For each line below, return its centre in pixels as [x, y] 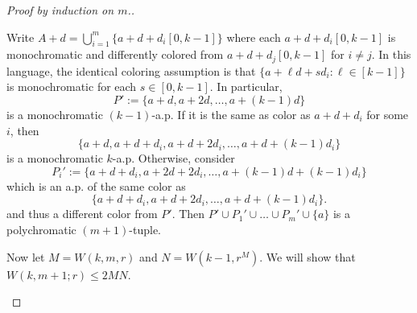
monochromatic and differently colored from [115, 54]
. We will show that [308, 256]
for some [388, 115]
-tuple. [145, 229]
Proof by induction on [60, 10]
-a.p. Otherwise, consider [173, 158]
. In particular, [246, 86]
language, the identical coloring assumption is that [131, 70]
